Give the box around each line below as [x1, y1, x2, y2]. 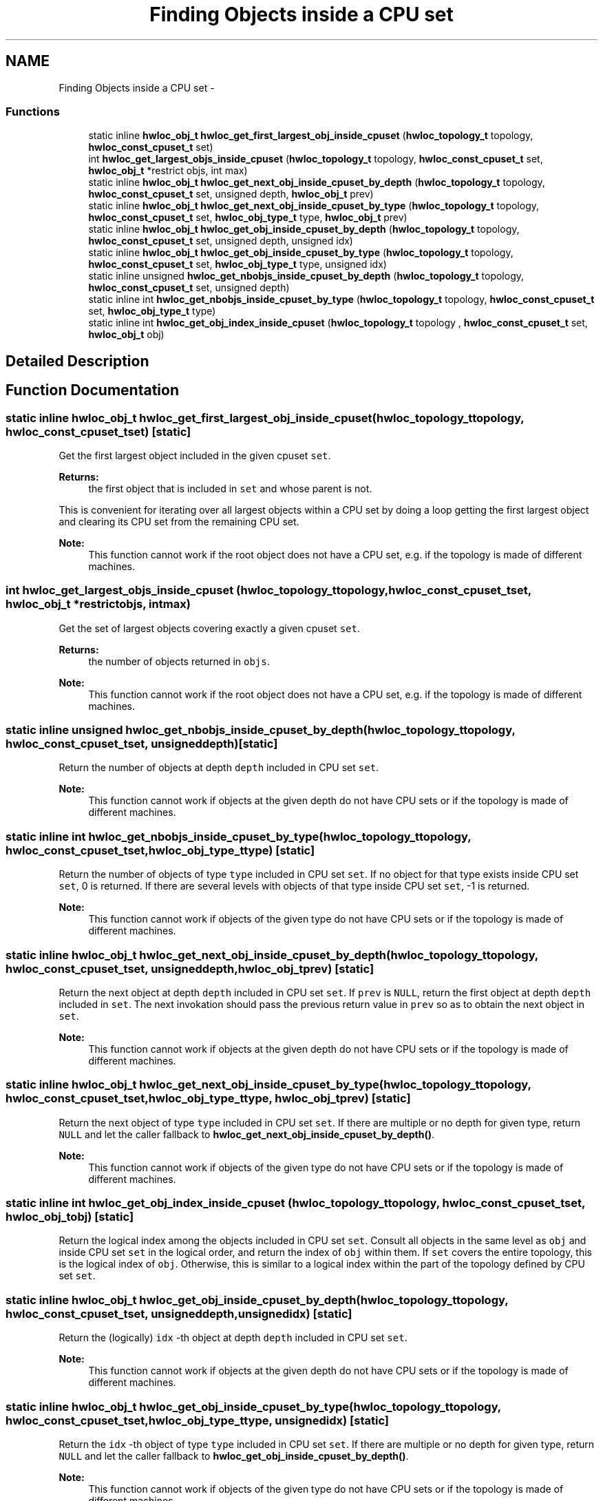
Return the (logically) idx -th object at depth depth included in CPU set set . [59, 1332, 408, 1344]
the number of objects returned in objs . [88, 655, 270, 667]
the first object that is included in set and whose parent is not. [88, 482, 372, 494]
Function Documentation [6, 381, 179, 399]
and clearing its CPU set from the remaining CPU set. [59, 515, 299, 527]
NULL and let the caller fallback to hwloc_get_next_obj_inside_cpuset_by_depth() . [59, 1128, 434, 1140]
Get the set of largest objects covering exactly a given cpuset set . [59, 622, 360, 634]
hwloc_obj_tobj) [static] [6, 1210, 134, 1224]
